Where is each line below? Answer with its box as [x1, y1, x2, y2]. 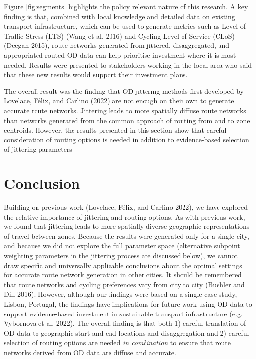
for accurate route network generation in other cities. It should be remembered [4, 269, 242, 280]
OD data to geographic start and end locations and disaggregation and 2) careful [4, 327, 249, 338]
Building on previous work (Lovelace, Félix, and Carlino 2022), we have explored [4, 202, 248, 212]
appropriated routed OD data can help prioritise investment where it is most [4, 49, 236, 60]
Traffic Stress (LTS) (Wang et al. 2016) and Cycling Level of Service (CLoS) [4, 30, 235, 41]
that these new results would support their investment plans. [4, 69, 188, 80]
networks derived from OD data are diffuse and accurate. [4, 347, 176, 357]
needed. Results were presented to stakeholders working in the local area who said [4, 59, 252, 70]
